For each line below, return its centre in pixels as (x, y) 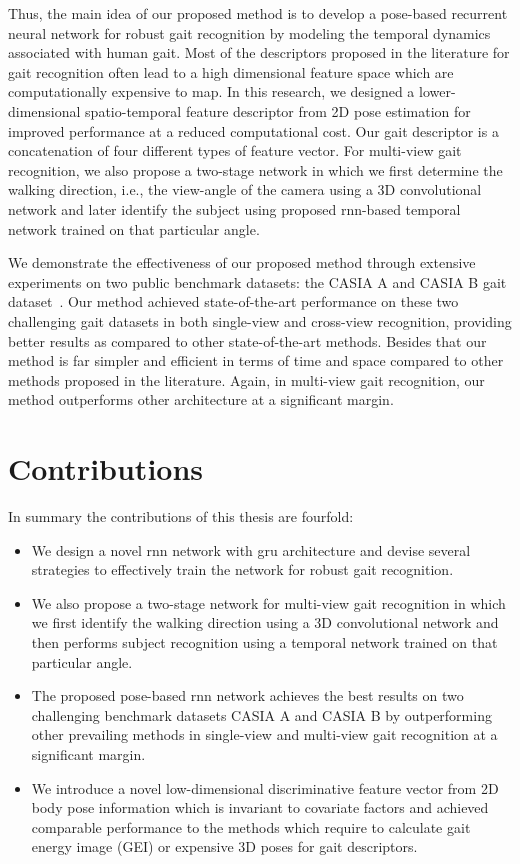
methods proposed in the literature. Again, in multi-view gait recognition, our (246, 379)
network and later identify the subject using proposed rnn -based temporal (234, 208)
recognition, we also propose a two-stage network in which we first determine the (255, 169)
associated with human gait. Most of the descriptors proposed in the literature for (259, 52)
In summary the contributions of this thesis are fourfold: (181, 516)
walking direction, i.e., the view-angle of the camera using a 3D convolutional (245, 189)
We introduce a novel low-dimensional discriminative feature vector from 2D (265, 787)
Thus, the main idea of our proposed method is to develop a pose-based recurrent (258, 13)
